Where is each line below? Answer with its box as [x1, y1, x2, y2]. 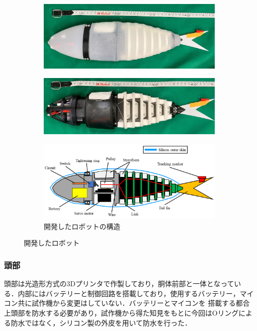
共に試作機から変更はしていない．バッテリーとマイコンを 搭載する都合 [17, 298, 250, 308]
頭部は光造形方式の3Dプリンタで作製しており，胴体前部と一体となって [4, 278, 234, 289]
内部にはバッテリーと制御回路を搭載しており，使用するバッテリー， [17, 288, 240, 298]
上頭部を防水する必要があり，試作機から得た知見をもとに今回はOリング [4, 308, 239, 318]
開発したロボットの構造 [44, 221, 120, 231]
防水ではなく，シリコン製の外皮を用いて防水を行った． [10, 317, 192, 328]
